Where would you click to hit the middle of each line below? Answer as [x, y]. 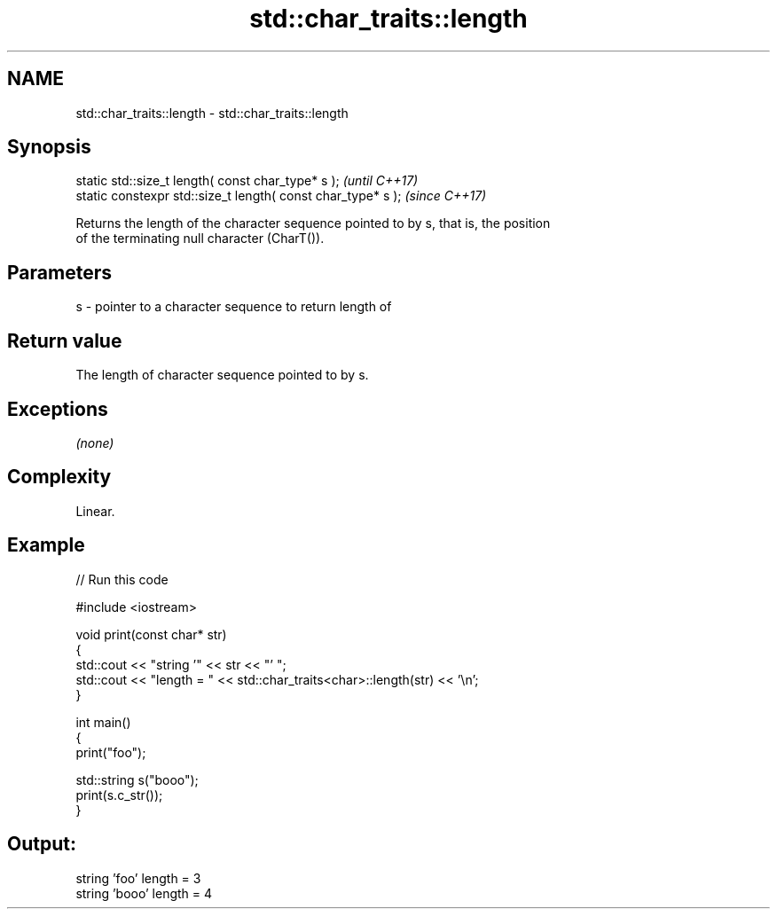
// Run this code [122, 579]
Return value [65, 341]
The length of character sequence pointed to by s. [222, 375]
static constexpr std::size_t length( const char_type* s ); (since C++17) [281, 196]
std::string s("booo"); [137, 779]
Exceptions [58, 409]
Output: [42, 844]
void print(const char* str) [151, 634]
